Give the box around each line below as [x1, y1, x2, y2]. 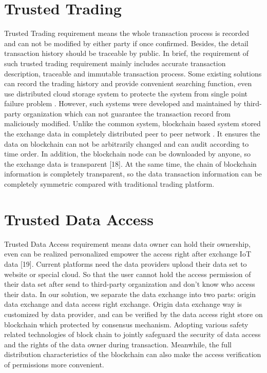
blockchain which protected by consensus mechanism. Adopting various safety [4, 319, 249, 329]
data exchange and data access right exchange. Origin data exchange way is [4, 299, 242, 309]
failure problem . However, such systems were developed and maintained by [4, 98, 242, 109]
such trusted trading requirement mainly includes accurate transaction [4, 57, 226, 68]
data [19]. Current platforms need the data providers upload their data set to [4, 258, 247, 269]
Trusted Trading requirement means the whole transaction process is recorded [4, 28, 250, 38]
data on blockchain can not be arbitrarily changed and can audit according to [4, 138, 249, 149]
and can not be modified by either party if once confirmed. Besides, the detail [4, 37, 249, 48]
